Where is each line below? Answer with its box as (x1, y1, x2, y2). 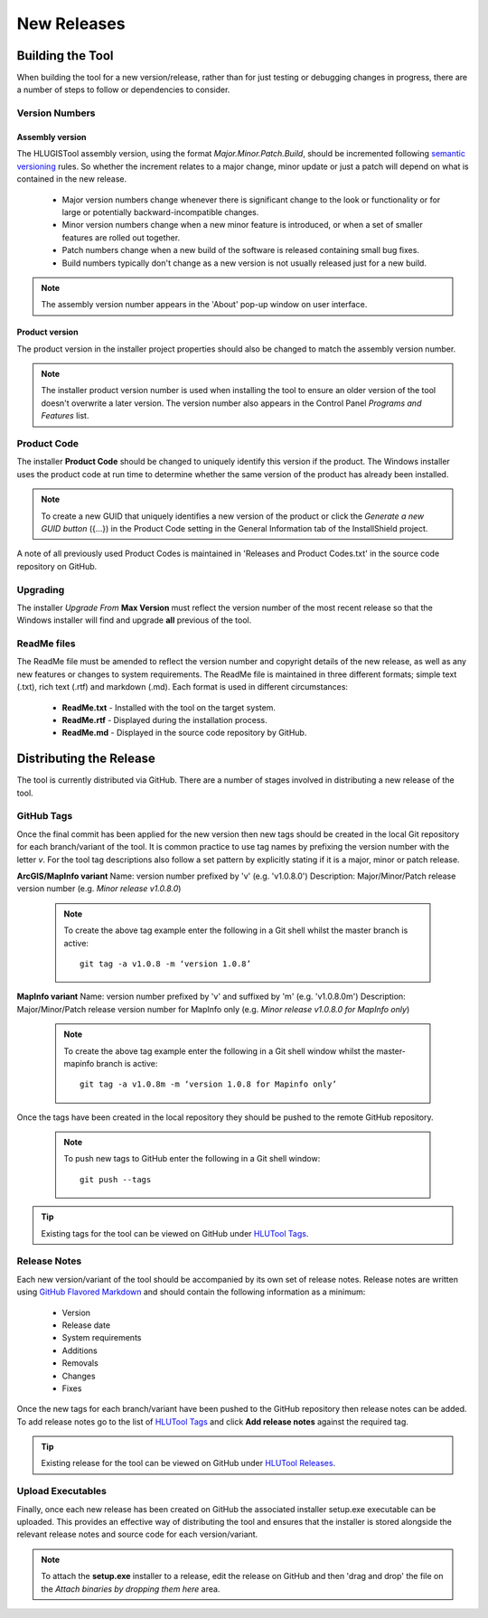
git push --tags (80, 1174, 152, 1184)
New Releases (16, 14, 126, 33)
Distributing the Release (16, 751, 155, 767)
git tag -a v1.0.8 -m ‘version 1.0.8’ (80, 958, 252, 969)
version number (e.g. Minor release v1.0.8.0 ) (16, 883, 182, 894)
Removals (61, 1358, 99, 1369)
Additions (61, 1345, 99, 1356)
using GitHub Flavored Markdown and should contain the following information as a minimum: (16, 1286, 366, 1297)
